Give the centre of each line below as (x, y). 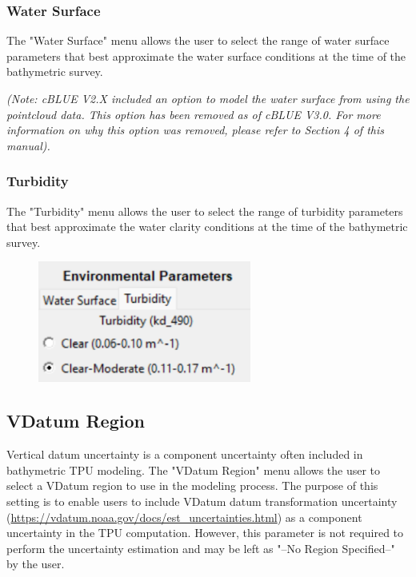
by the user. (36, 564)
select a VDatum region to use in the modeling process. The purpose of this (192, 485)
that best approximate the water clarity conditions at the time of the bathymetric (207, 227)
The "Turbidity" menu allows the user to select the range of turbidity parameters (205, 211)
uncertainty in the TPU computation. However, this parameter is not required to (205, 533)
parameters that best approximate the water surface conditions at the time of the (206, 56)
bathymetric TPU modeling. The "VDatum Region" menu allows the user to (194, 470)
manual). (28, 145)
